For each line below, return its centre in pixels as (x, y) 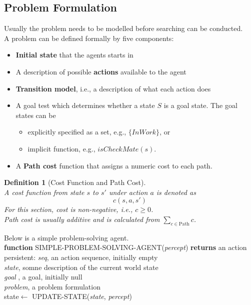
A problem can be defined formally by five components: (89, 38)
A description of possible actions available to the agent (101, 71)
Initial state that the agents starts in (74, 55)
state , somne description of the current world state (81, 267)
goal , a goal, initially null (43, 277)
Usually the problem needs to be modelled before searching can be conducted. (123, 28)
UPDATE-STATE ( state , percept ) (82, 296)
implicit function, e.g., (61, 148)
